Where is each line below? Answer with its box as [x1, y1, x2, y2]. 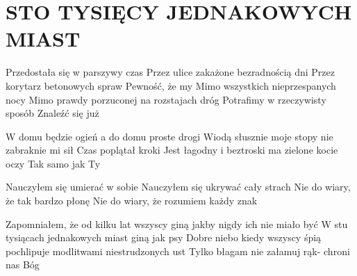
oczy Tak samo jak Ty [6, 156, 101, 170]
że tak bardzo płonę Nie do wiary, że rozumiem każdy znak [6, 193, 258, 208]
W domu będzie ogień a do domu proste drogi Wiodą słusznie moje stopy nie [6, 129, 333, 143]
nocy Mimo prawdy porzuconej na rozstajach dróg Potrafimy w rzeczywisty [6, 92, 326, 106]
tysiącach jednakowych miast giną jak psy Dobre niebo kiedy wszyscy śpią [6, 230, 322, 245]
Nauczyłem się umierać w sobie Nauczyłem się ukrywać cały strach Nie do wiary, [6, 179, 351, 194]
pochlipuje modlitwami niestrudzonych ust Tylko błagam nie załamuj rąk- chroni [6, 243, 350, 258]
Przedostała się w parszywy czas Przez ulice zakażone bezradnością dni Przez [6, 65, 335, 79]
